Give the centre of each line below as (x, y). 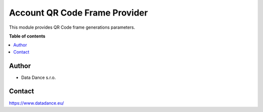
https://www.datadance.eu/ (37, 103)
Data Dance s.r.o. (38, 77)
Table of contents (27, 36)
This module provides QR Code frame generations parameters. (72, 27)
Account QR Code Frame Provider (78, 13)
